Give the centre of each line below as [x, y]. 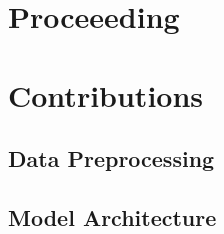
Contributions [106, 94]
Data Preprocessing [111, 158]
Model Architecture [112, 216]
